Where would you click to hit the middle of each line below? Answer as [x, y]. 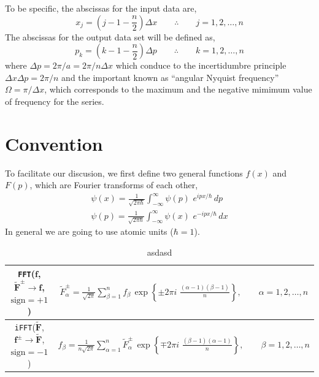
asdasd [159, 252]
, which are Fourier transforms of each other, [114, 185]
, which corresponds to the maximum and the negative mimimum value [178, 89]
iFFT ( [25, 327]
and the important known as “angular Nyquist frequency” [170, 77]
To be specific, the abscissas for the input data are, [101, 8]
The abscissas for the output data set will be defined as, [110, 36]
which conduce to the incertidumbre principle [201, 65]
